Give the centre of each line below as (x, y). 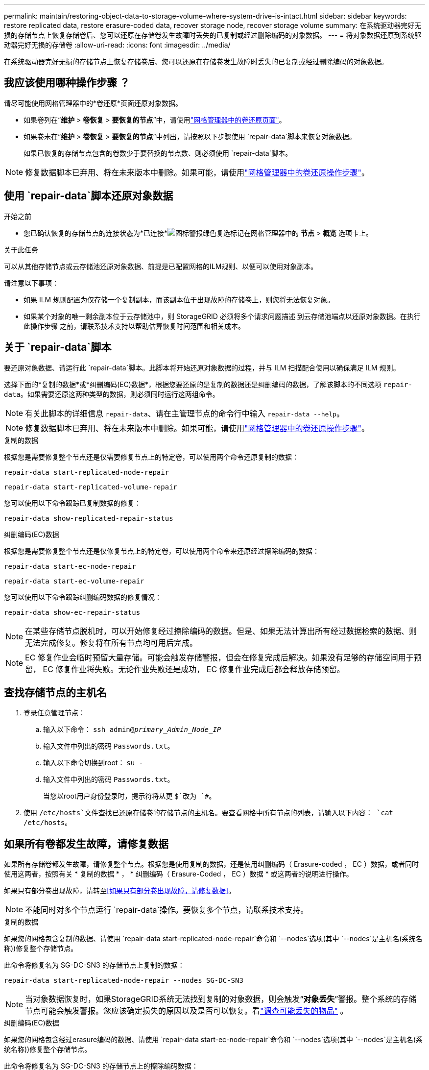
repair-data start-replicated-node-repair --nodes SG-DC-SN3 (124, 981)
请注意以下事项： (31, 283)
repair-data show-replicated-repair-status (89, 518)
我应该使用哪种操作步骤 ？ (67, 83)
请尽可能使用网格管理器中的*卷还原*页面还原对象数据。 (93, 103)
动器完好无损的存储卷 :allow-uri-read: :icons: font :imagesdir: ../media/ (117, 45)
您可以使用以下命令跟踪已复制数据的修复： (72, 503)
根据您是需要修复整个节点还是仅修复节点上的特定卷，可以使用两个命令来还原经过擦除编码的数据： (162, 551)
